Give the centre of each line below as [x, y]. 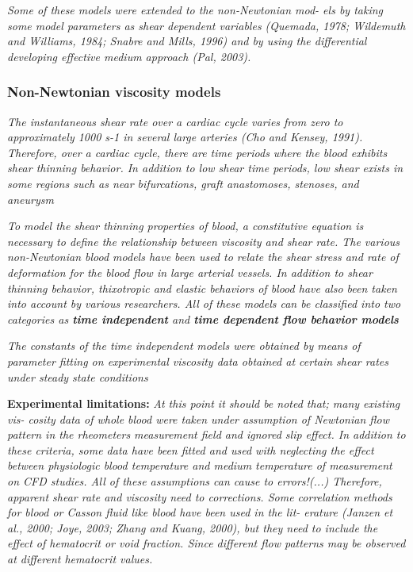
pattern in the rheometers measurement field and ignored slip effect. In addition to [206, 434]
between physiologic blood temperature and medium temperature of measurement [200, 465]
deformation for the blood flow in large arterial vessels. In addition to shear [190, 272]
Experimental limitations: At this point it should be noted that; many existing [204, 403]
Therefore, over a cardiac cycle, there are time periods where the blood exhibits [197, 152]
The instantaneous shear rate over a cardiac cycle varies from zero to [175, 121]
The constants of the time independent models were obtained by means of [184, 346]
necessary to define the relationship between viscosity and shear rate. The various [204, 241]
